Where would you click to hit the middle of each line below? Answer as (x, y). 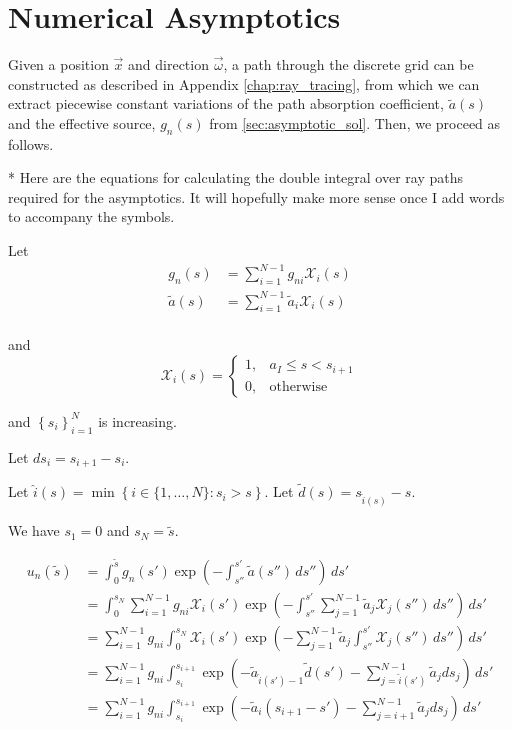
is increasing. (137, 420)
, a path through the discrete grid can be (348, 64)
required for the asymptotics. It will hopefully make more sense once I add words (256, 196)
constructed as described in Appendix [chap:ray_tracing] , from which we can (244, 83)
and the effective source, (82, 122)
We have (34, 530)
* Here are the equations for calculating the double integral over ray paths (235, 177)
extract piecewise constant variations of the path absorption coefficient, (226, 103)
